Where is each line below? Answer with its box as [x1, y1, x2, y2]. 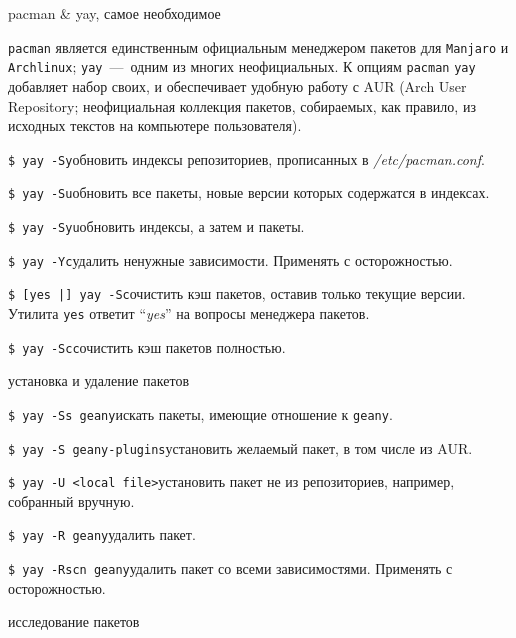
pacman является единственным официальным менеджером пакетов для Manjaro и [8, 36, 509, 57]
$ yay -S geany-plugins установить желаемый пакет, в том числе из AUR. [8, 437, 473, 458]
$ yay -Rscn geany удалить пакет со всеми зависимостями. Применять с [8, 558, 453, 579]
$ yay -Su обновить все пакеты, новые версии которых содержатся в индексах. [8, 182, 490, 203]
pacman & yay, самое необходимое [8, 3, 221, 23]
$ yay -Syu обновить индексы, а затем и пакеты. [8, 216, 305, 236]
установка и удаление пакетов [8, 370, 189, 391]
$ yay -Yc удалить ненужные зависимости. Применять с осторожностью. [8, 249, 453, 270]
